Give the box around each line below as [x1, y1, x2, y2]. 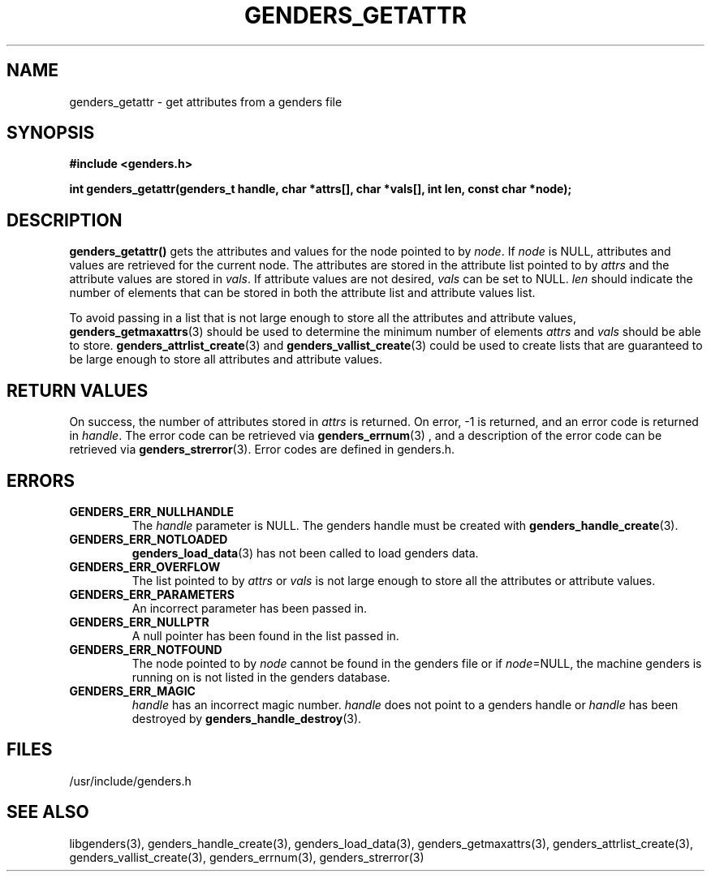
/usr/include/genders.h [69, 773, 192, 788]
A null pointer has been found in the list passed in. [131, 628, 399, 643]
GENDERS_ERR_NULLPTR [69, 614, 209, 629]
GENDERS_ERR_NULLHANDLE [69, 504, 235, 519]
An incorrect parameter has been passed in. [131, 600, 368, 615]
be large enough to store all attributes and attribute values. [69, 352, 383, 367]
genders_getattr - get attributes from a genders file [69, 94, 343, 109]
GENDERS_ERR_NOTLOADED [69, 532, 228, 546]
